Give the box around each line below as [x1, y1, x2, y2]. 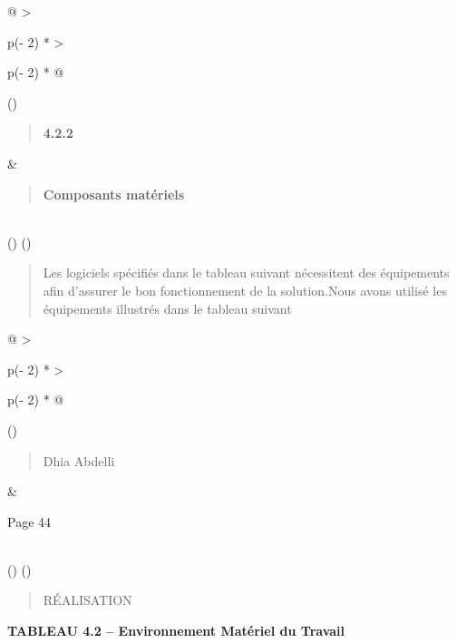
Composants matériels [43, 184, 185, 203]
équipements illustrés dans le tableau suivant [43, 298, 292, 317]
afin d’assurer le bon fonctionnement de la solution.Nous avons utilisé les [43, 280, 447, 299]
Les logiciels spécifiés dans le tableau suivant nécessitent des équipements [43, 263, 450, 282]
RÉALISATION [43, 590, 132, 609]
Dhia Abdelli [43, 451, 115, 470]
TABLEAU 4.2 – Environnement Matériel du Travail [7, 621, 345, 640]
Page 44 [7, 511, 52, 531]
